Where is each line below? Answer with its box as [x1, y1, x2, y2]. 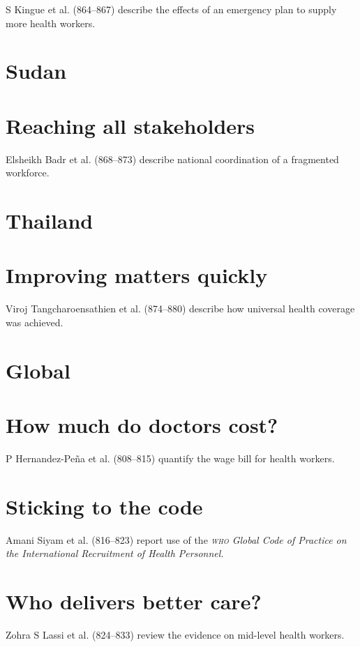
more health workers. [6, 15, 96, 30]
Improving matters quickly [6, 261, 268, 289]
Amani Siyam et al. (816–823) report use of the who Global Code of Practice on [6, 532, 347, 547]
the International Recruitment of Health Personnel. [6, 546, 224, 561]
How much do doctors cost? [6, 411, 278, 439]
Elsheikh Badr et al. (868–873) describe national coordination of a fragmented [6, 151, 339, 166]
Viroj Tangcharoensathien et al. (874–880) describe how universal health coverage [6, 301, 355, 316]
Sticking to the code [6, 492, 203, 520]
